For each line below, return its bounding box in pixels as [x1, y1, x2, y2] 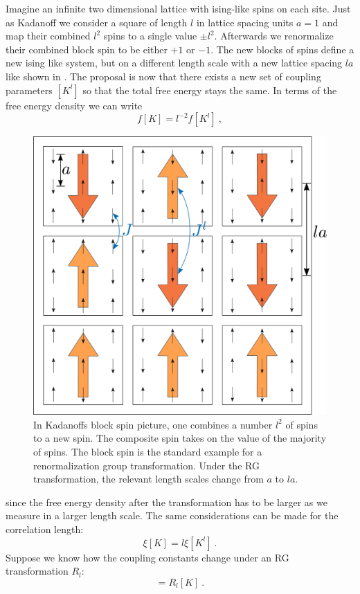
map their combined [6, 28, 91, 43]
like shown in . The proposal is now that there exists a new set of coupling [6, 69, 321, 83]
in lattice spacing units [196, 15, 294, 29]
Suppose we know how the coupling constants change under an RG [6, 550, 289, 564]
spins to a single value [103, 28, 197, 43]
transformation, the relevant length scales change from [33, 471, 264, 486]
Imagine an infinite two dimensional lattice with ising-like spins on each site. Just [6, 1, 351, 15]
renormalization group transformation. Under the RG [33, 458, 260, 472]
